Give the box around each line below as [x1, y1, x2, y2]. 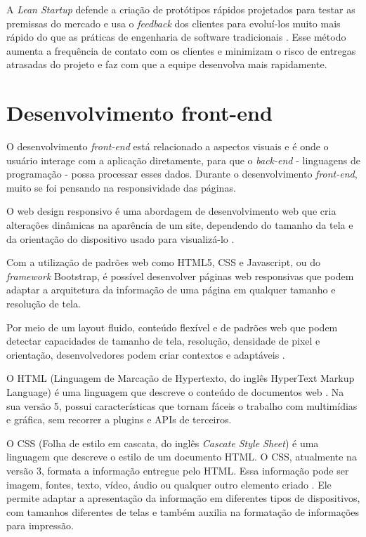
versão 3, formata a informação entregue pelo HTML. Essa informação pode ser [6, 463, 349, 477]
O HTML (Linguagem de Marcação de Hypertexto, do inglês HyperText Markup [6, 371, 355, 385]
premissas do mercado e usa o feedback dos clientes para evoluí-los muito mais [6, 15, 341, 30]
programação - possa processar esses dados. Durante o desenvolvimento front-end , [6, 166, 358, 181]
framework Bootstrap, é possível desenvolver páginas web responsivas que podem [6, 268, 354, 283]
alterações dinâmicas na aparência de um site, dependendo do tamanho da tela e [6, 218, 353, 232]
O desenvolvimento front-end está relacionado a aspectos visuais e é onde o [6, 139, 329, 154]
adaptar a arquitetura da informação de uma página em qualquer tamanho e [6, 282, 336, 297]
